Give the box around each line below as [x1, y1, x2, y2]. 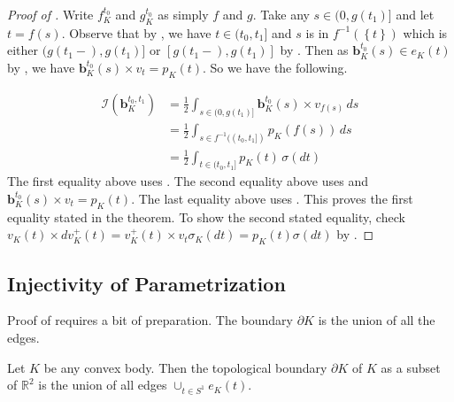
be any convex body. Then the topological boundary [43, 358, 327, 376]
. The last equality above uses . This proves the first [131, 189, 413, 208]
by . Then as [280, 41, 349, 59]
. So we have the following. [203, 58, 348, 76]
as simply [158, 5, 209, 23]
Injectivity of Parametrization [7, 269, 286, 297]
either [7, 41, 39, 59]
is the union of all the [318, 311, 435, 329]
